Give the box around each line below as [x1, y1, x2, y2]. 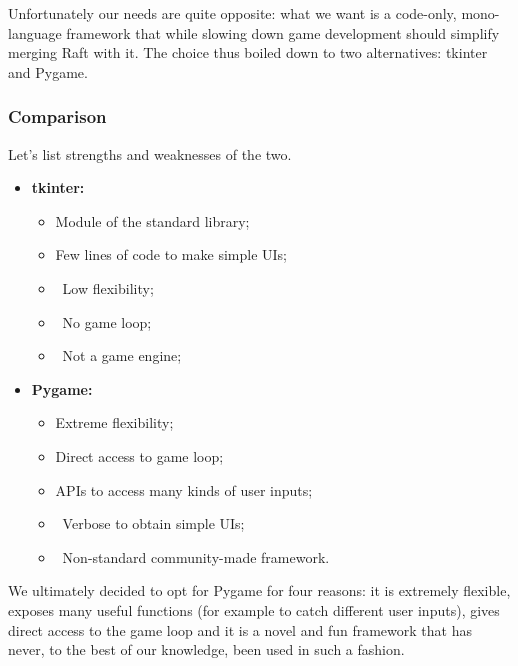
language [8, 22, 62, 43]
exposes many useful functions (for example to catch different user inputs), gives [8, 599, 500, 620]
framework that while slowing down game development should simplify [66, 22, 500, 43]
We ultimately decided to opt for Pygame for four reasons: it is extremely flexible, [8, 580, 511, 601]
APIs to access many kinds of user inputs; [55, 479, 313, 500]
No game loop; [62, 311, 152, 332]
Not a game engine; [62, 345, 182, 366]
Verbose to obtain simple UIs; [62, 513, 245, 534]
